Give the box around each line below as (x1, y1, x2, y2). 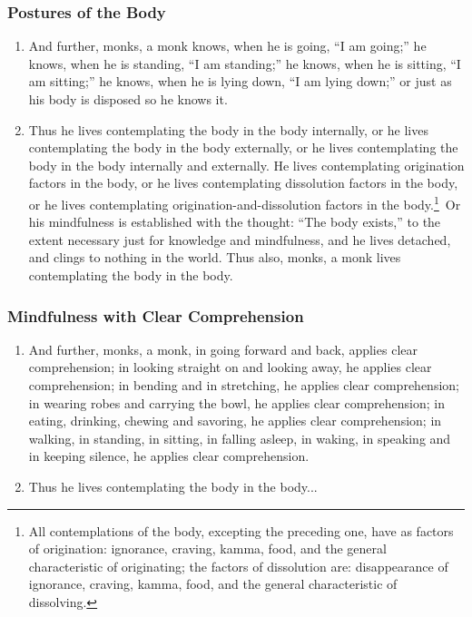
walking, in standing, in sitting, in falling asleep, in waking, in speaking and (28, 428, 451, 447)
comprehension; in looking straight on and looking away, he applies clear (28, 357, 432, 377)
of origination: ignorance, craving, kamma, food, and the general (28, 539, 387, 558)
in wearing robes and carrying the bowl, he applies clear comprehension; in (28, 393, 446, 412)
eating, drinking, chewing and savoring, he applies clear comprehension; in (28, 411, 442, 430)
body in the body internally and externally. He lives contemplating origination (28, 155, 465, 174)
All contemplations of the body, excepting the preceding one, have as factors (28, 521, 454, 540)
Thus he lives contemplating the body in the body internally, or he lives (28, 120, 428, 139)
